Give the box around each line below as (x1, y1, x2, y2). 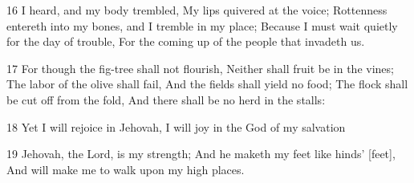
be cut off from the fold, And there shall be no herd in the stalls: (6, 91, 326, 108)
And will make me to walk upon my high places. (6, 161, 245, 177)
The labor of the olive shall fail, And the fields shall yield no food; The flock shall (6, 75, 408, 92)
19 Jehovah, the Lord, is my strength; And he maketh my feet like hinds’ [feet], (6, 145, 396, 162)
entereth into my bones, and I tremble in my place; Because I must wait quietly (6, 17, 398, 34)
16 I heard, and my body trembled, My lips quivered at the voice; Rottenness (6, 2, 388, 18)
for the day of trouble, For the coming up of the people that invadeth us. (6, 33, 365, 50)
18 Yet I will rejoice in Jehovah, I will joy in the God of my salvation (6, 118, 346, 135)
